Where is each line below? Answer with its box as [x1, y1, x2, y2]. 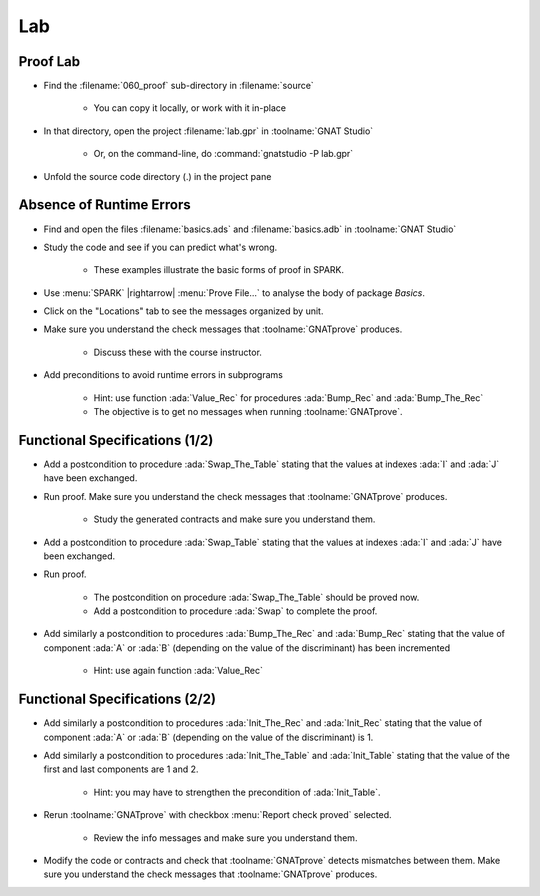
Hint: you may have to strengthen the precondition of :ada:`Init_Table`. [93, 786, 381, 798]
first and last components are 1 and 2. [43, 763, 199, 775]
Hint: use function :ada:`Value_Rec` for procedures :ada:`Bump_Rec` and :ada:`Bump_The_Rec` [93, 391, 484, 404]
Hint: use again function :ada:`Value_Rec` [93, 665, 264, 677]
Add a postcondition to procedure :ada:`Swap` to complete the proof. [93, 605, 378, 617]
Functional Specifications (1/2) [18, 431, 214, 449]
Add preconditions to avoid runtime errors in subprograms [43, 369, 284, 381]
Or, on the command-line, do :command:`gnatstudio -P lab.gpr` [93, 148, 354, 160]
